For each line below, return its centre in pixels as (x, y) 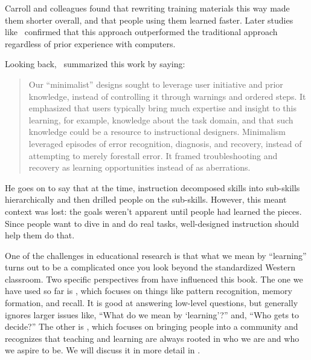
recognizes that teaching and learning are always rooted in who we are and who (152, 338)
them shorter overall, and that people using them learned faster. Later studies (149, 20)
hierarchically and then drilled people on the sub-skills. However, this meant (146, 199)
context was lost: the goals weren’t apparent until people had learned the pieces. (153, 211)
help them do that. (40, 235)
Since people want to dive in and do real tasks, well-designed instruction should (152, 223)
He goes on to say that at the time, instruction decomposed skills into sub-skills (152, 187)
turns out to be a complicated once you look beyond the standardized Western (150, 267)
